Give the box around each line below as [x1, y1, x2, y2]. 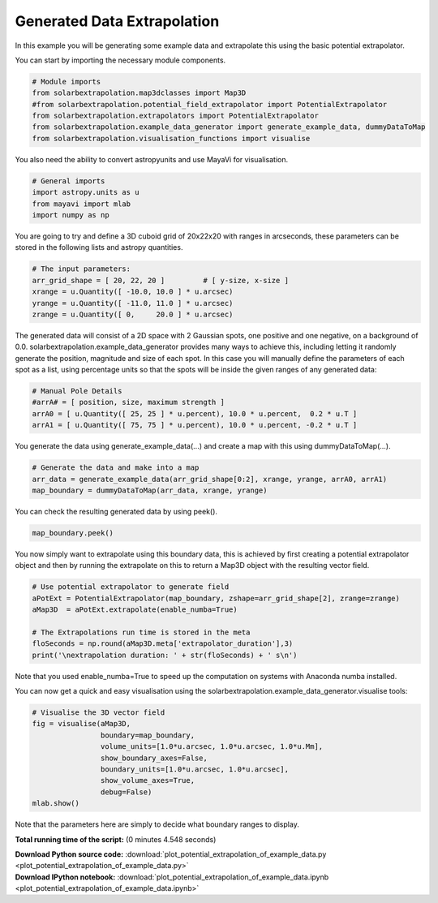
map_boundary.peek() [32, 528, 114, 537]
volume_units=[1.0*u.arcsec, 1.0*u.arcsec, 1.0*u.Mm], [100, 742, 324, 751]
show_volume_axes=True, [100, 776, 195, 785]
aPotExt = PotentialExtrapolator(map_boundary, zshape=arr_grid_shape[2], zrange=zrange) [32, 593, 401, 603]
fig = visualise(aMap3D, [32, 719, 131, 729]
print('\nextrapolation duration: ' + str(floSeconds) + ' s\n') [32, 650, 298, 660]
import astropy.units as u [32, 187, 140, 197]
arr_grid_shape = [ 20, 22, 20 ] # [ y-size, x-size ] [32, 276, 290, 285]
